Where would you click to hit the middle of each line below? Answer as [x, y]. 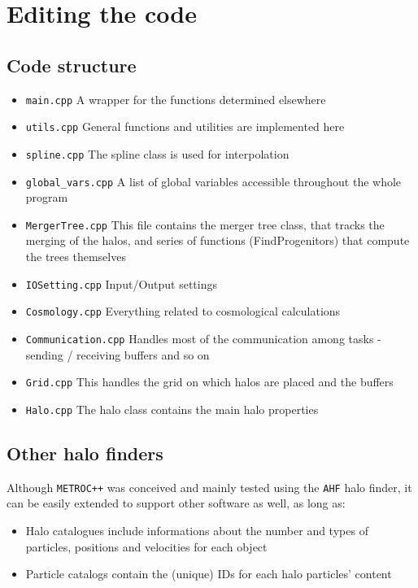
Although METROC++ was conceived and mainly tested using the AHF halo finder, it [209, 487]
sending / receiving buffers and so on [118, 354]
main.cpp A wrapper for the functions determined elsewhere [176, 99]
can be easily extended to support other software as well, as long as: [176, 503]
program [47, 197]
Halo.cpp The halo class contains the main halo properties [172, 409]
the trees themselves [76, 257]
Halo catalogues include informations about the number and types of [197, 530]
